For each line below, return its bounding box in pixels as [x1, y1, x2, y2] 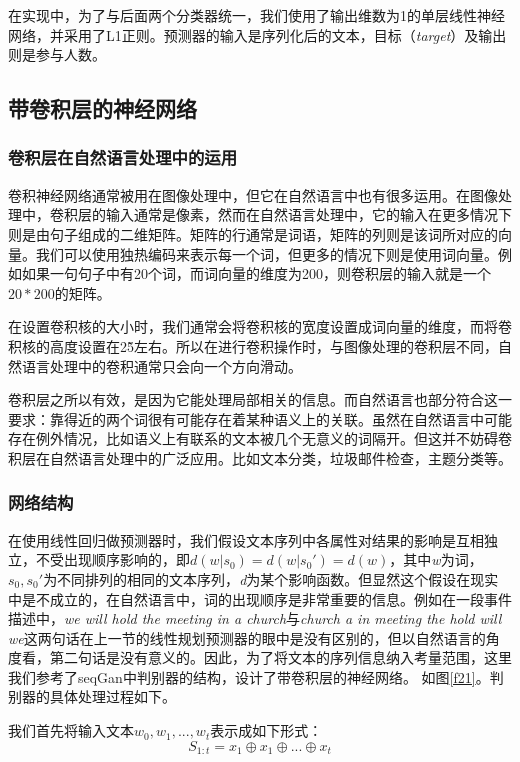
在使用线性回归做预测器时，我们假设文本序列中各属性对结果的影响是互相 [8, 529, 484, 550]
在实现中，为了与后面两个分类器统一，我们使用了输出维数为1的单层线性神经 [8, 5, 505, 25]
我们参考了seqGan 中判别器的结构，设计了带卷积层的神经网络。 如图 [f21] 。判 [8, 666, 504, 687]
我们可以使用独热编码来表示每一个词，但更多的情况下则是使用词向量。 [35, 243, 498, 264]
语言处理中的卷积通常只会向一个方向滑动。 [21, 355, 302, 376]
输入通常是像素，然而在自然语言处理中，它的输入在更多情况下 [105, 204, 512, 225]
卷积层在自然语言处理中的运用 [8, 145, 238, 170]
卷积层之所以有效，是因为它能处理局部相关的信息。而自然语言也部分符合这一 [8, 389, 512, 410]
